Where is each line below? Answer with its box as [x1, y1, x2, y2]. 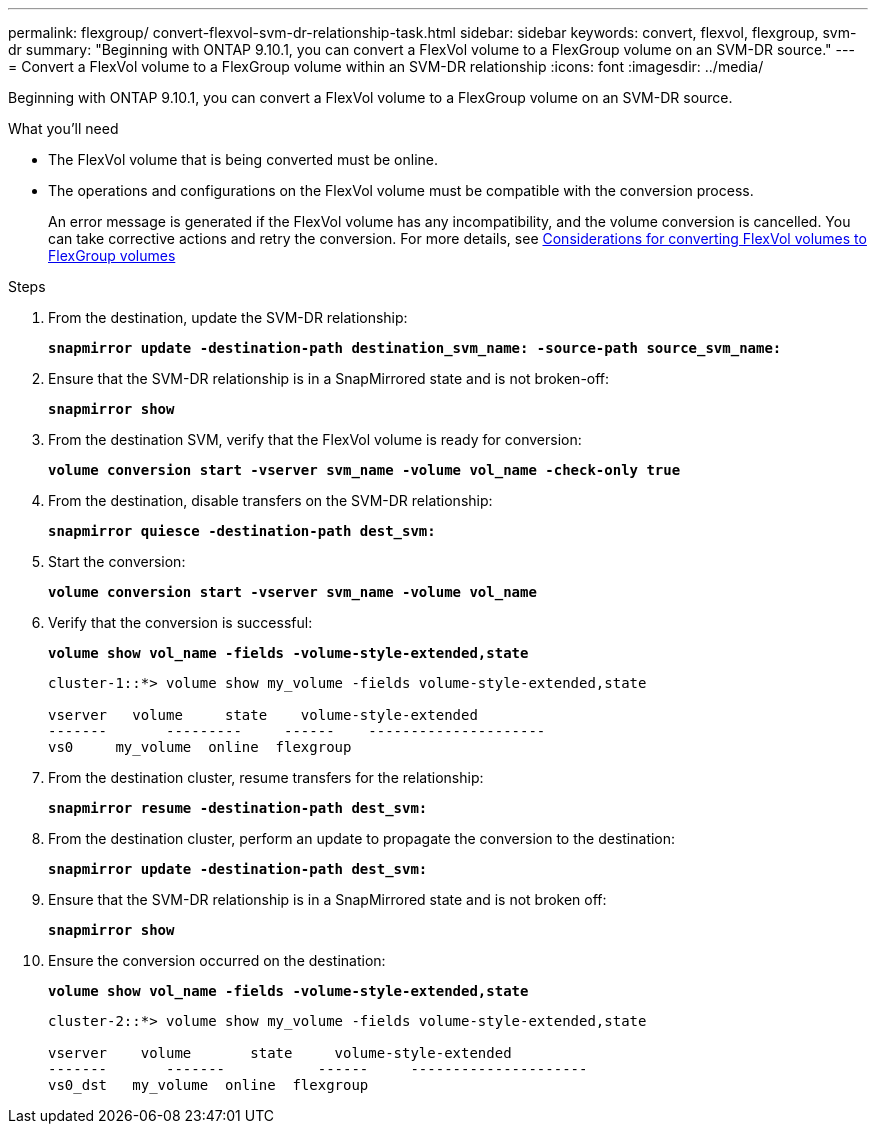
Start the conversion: [48, 553, 186, 570]
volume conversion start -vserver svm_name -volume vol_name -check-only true [48, 462, 681, 478]
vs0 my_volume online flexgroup [48, 739, 352, 755]
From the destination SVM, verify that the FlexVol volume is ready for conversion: [48, 431, 582, 448]
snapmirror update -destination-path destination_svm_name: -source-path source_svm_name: [48, 340, 782, 356]
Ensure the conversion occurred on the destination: [48, 952, 386, 969]
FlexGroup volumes [48, 247, 176, 264]
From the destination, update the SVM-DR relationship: [48, 309, 408, 326]
